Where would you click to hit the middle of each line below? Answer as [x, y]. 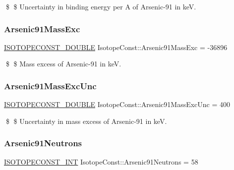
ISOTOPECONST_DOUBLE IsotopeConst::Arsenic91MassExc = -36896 [116, 47]
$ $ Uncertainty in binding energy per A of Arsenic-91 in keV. [101, 6]
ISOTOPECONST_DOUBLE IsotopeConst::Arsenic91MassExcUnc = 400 [117, 104]
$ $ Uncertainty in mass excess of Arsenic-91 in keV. [86, 121]
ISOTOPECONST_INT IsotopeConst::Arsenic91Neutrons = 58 [101, 161]
